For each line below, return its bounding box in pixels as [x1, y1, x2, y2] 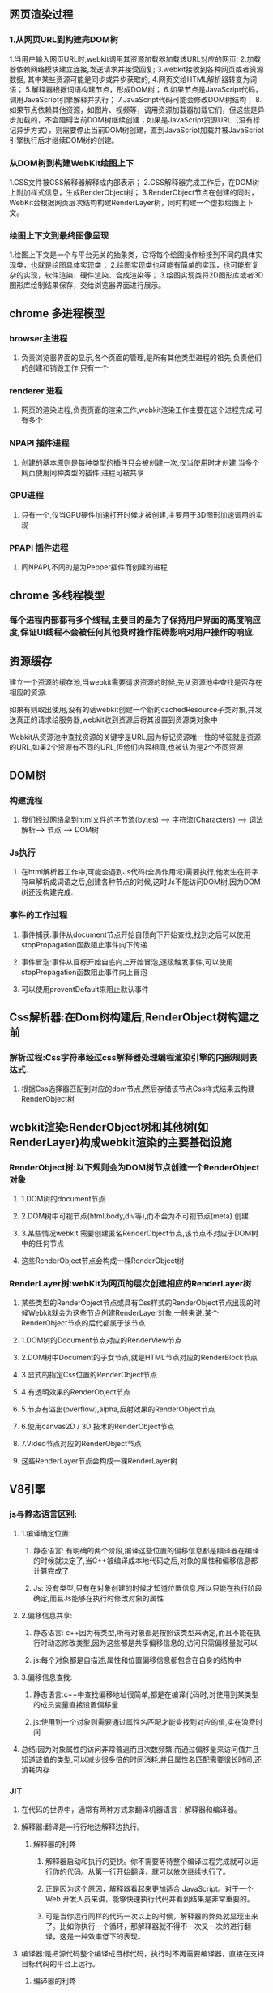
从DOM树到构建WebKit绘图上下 [9, 157, 134, 169]
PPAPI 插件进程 [9, 542, 69, 553]
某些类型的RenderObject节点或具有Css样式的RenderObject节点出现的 [20, 1298, 254, 1308]
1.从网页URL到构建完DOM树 [9, 34, 119, 45]
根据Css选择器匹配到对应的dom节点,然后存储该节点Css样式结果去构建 [20, 1084, 256, 1093]
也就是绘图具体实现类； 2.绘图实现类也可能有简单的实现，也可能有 [30, 260, 252, 270]
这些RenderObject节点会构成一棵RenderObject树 [20, 1256, 185, 1265]
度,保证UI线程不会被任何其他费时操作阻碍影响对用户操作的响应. [9, 627, 256, 638]
